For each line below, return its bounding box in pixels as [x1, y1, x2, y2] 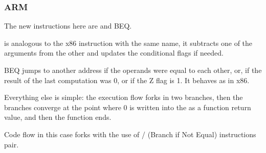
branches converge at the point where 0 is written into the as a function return [4, 101, 251, 112]
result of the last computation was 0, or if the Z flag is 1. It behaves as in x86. [4, 74, 250, 85]
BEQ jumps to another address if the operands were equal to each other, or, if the [4, 65, 262, 75]
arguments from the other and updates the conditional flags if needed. [4, 47, 224, 58]
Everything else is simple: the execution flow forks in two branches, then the [4, 92, 243, 103]
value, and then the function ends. [4, 112, 112, 122]
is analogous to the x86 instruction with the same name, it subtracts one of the [4, 37, 253, 48]
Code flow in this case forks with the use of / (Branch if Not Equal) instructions [4, 129, 256, 139]
